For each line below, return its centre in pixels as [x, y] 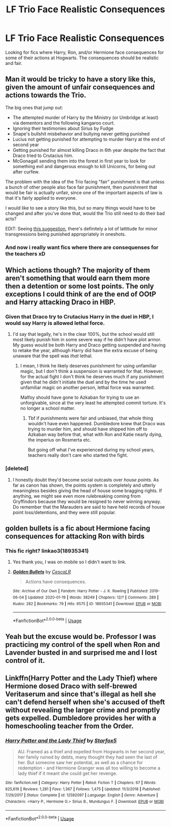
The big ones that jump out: [34, 107]
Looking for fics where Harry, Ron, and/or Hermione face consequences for [84, 52]
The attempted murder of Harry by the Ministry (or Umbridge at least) [85, 117]
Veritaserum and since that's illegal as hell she [81, 694]
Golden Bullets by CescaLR [42, 572]
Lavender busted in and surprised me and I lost [81, 653]
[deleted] [17, 469]
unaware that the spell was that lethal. [53, 356]
